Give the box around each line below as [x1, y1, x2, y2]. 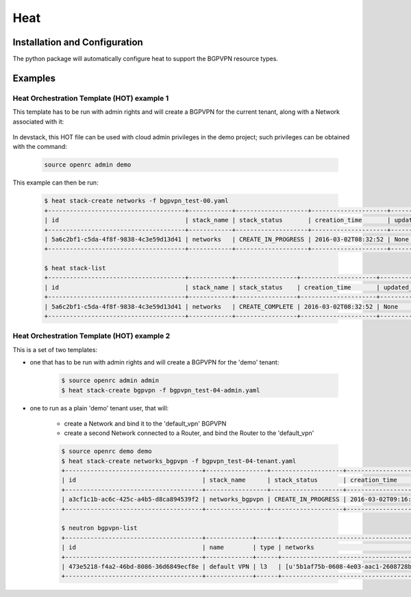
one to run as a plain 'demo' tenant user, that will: [29, 403, 169, 412]
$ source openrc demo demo [61, 447, 152, 456]
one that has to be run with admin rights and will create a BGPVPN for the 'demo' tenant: [29, 358, 279, 366]
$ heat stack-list [44, 264, 106, 272]
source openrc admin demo [44, 161, 132, 169]
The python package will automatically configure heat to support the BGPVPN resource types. [12, 55, 279, 63]
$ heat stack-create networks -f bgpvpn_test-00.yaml [44, 197, 229, 205]
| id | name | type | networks [61, 543, 314, 552]
